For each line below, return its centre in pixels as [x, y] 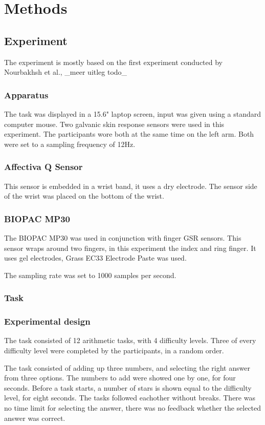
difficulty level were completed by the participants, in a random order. [114, 350]
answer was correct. [35, 418]
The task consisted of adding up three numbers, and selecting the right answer [127, 367]
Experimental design [47, 321]
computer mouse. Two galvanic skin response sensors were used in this [114, 124]
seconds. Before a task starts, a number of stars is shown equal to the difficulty [128, 387]
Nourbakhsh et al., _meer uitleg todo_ [66, 72]
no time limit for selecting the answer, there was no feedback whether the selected [133, 407]
